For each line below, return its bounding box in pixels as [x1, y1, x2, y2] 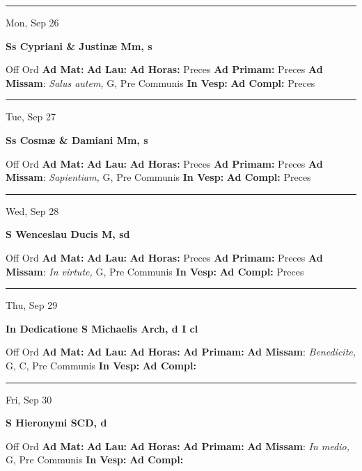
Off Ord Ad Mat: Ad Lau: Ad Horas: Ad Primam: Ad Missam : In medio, [6, 438, 349, 453]
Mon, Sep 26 [6, 15, 59, 29]
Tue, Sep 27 [6, 109, 56, 124]
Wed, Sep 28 [6, 203, 59, 218]
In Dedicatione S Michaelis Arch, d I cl [6, 321, 198, 335]
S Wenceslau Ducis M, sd [6, 227, 130, 241]
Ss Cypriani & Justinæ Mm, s [6, 38, 152, 53]
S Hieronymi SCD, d [6, 415, 107, 430]
